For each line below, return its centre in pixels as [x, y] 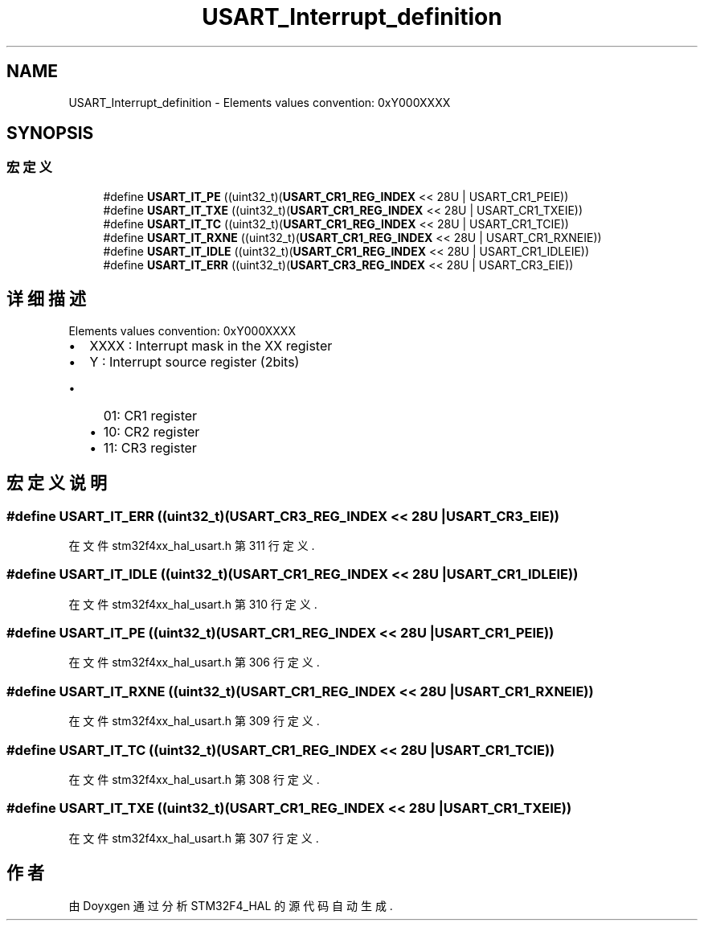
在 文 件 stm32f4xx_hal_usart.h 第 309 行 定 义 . [194, 721]
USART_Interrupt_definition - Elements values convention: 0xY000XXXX [260, 102]
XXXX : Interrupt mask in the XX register [211, 345]
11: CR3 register [150, 447]
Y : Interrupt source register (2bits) [194, 361]
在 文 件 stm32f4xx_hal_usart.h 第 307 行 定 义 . [194, 838]
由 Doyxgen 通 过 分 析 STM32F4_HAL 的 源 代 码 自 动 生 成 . [231, 906]
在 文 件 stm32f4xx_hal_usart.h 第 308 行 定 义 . [194, 779]
